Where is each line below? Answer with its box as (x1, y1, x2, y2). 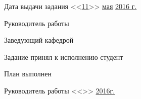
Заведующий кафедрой (4, 35, 74, 45)
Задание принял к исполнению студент (4, 51, 123, 62)
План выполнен (4, 68, 52, 79)
